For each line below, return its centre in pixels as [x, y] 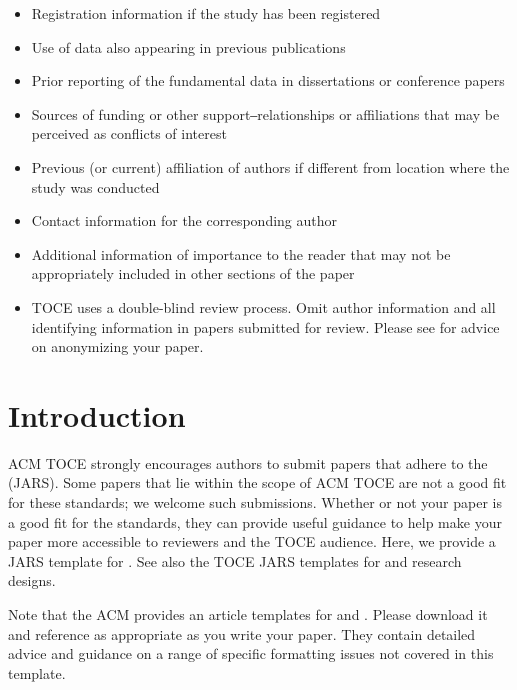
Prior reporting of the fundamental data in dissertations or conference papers [268, 80]
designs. [32, 580]
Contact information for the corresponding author [184, 220]
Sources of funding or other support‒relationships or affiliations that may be [265, 113]
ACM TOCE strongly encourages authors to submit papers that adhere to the [248, 462]
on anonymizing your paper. [117, 346]
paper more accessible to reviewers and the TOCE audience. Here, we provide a [252, 541]
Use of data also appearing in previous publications [188, 46]
